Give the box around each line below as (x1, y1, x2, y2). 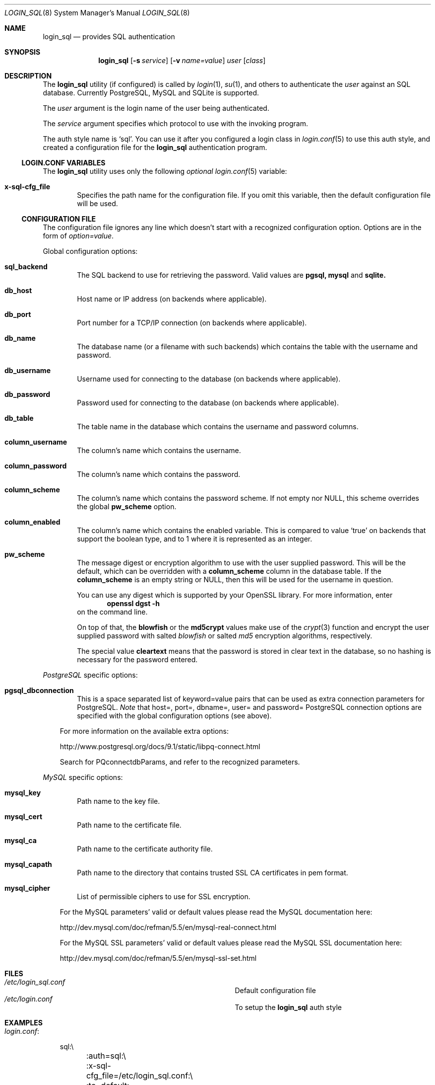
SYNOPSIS (4, 48, 41, 56)
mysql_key (4, 788, 41, 797)
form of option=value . (43, 232, 114, 240)
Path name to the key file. (77, 797, 160, 805)
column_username (4, 438, 67, 446)
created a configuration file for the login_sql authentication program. (43, 143, 267, 152)
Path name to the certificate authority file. (77, 845, 213, 853)
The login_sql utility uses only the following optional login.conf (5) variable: (43, 167, 287, 175)
